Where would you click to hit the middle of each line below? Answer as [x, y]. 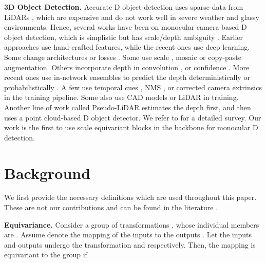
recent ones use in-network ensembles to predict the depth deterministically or [127, 77]
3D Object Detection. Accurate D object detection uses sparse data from [124, 7]
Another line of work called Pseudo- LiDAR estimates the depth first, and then [128, 107]
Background [47, 173]
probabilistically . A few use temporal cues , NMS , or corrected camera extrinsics [133, 87]
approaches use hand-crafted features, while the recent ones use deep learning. [127, 47]
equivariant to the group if [46, 255]
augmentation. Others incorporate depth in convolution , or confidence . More [127, 67]
